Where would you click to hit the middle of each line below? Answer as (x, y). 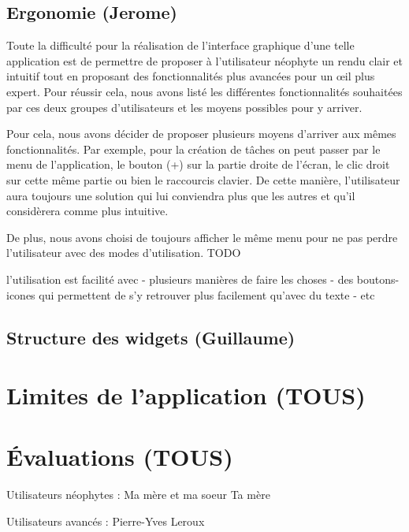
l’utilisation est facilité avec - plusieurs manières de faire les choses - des (180, 279)
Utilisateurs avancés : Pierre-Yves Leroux (106, 521)
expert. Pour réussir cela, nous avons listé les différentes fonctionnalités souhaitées (204, 91)
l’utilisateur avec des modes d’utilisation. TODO (124, 253)
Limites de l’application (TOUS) (186, 395)
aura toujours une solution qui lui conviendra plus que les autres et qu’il (181, 195)
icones (21, 294)
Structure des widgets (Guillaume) (151, 337)
